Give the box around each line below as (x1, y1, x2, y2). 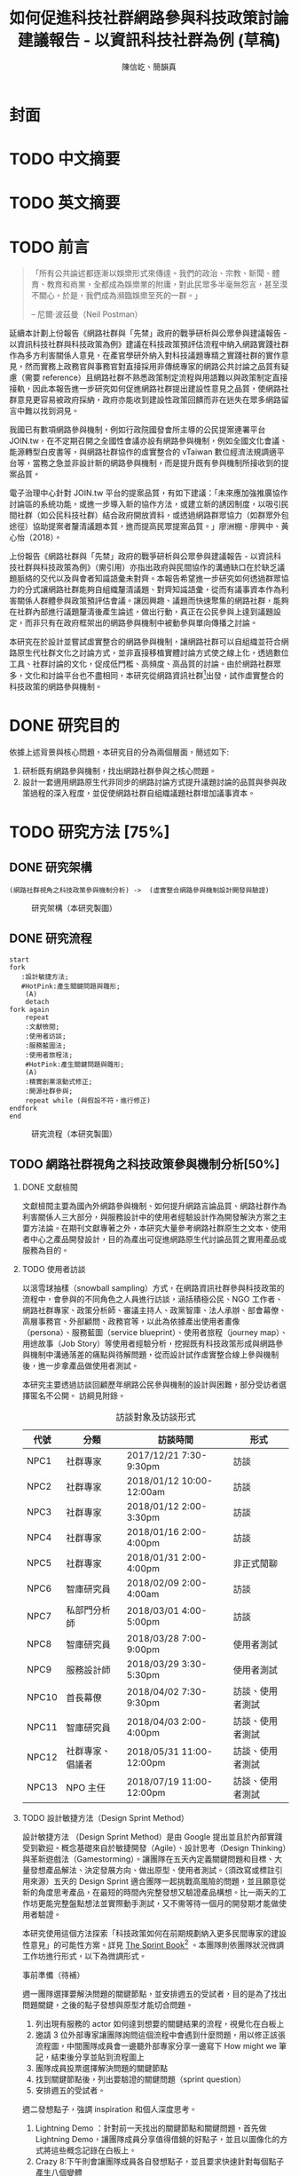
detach (25, 997, 50, 1006)
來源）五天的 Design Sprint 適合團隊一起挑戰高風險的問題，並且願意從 (29, 1876, 287, 1887)
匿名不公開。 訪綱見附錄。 (29, 1390, 126, 1401)
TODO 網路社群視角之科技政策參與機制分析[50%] (9, 1157, 280, 1172)
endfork (9, 1104, 38, 1112)
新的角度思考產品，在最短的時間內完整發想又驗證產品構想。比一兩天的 (21, 1887, 279, 1898)
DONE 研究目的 (9, 716, 120, 736)
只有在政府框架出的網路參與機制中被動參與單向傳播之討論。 (39, 618, 258, 629)
